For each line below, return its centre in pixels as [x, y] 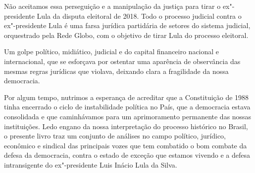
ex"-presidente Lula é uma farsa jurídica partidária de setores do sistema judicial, [127, 25]
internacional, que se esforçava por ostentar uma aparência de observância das [122, 61]
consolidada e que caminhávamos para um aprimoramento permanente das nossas [128, 116]
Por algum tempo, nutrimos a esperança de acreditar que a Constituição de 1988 [127, 97]
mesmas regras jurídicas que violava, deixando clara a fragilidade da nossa [116, 71]
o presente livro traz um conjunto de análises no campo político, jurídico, [115, 136]
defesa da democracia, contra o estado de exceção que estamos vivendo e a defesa [127, 155]
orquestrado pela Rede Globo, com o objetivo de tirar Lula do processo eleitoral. [126, 35]
